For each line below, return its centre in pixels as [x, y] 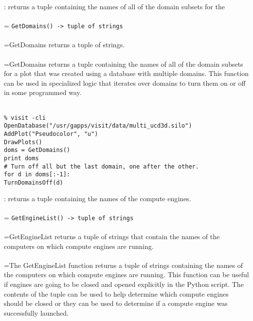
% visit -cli [25, 118]
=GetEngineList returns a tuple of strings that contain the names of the [112, 236]
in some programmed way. [43, 92]
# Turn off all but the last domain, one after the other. [101, 166]
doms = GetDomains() [37, 150]
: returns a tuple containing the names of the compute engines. [98, 198]
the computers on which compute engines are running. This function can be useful [126, 274]
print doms [21, 158]
